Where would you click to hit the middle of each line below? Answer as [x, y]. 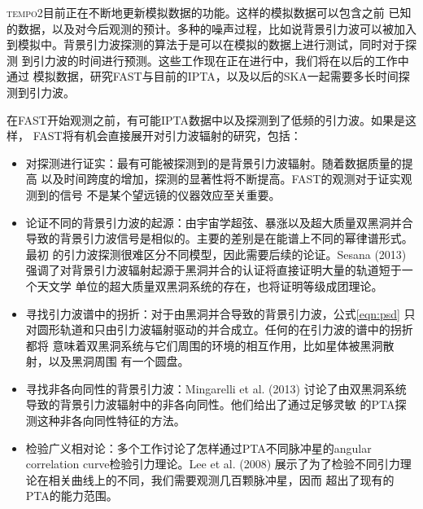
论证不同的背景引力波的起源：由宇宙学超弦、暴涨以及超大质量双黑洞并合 [219, 222]
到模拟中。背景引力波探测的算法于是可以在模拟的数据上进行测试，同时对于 [206, 44]
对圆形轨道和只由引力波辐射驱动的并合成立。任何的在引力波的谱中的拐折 [219, 329]
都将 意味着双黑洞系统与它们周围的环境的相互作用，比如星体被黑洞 [204, 345]
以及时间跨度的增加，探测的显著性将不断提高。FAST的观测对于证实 [221, 179]
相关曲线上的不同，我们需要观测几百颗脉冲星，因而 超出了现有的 [221, 479]
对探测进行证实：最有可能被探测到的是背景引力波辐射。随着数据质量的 [214, 162]
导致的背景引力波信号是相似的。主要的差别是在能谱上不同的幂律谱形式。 [219, 238]
